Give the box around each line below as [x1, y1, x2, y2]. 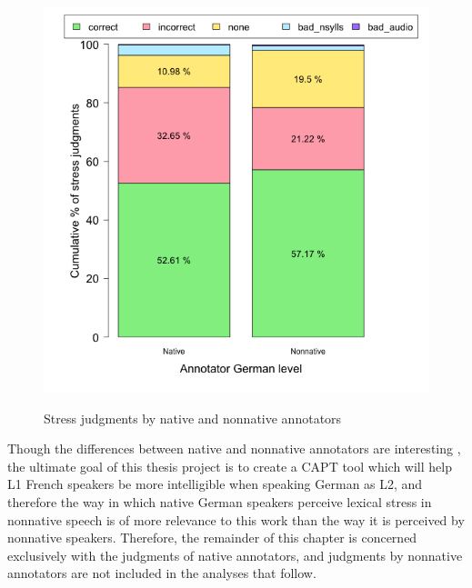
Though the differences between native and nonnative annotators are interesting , [7, 439, 461, 458]
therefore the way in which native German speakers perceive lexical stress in [7, 492, 432, 511]
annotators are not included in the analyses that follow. [7, 563, 316, 583]
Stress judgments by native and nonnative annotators [44, 408, 342, 427]
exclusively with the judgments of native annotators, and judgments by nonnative [7, 545, 463, 564]
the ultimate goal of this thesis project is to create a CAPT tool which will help [7, 456, 452, 475]
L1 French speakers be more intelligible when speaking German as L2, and [7, 474, 423, 493]
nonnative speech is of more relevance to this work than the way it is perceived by [7, 510, 465, 529]
